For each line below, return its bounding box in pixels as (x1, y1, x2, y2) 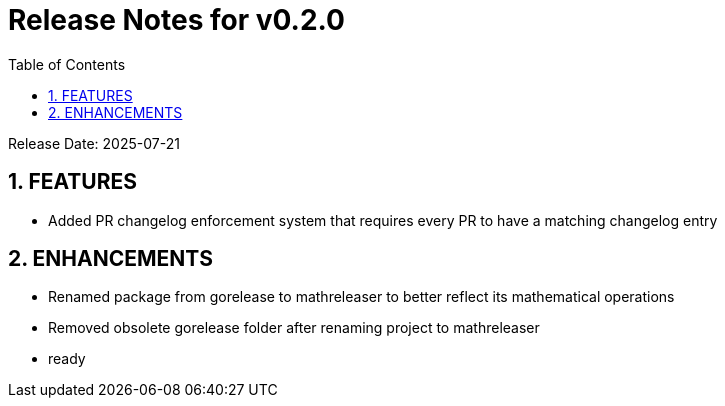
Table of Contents (8, 55, 126, 73)
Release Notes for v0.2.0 (8, 3, 345, 37)
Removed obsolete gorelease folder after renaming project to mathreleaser (48, 319, 540, 337)
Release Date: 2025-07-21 (8, 134, 180, 152)
